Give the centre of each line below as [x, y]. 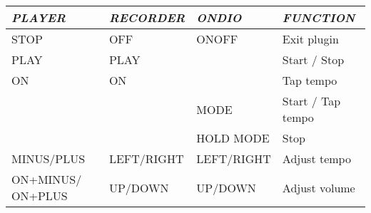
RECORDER [147, 17]
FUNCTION [319, 17]
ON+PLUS [40, 196]
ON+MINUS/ [47, 179]
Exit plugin [310, 39]
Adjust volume [319, 187]
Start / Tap [311, 101]
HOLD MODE [233, 138]
